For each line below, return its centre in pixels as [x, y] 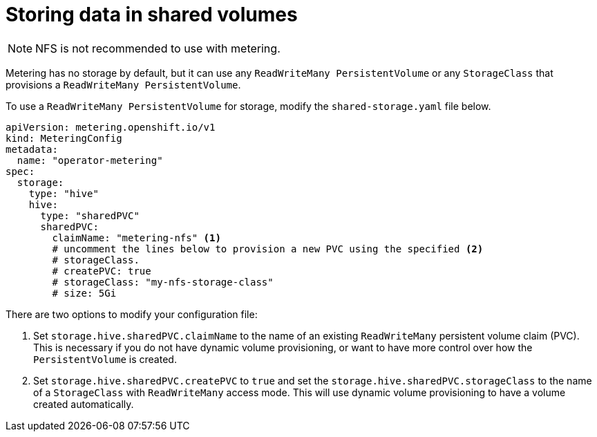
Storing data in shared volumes [152, 15]
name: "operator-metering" [90, 160]
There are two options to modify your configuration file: [132, 314]
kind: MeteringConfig [64, 138]
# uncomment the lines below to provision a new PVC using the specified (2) [268, 249]
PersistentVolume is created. [105, 359]
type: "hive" [64, 193]
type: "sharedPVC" [90, 215]
